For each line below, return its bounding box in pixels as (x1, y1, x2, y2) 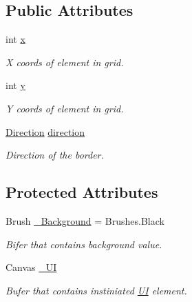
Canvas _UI (6, 260, 57, 274)
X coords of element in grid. (6, 54, 124, 69)
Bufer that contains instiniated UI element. (6, 283, 187, 297)
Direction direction (6, 124, 85, 139)
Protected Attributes (6, 181, 158, 203)
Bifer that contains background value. (6, 236, 162, 251)
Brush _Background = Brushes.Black (6, 213, 164, 228)
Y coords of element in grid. (6, 101, 124, 115)
